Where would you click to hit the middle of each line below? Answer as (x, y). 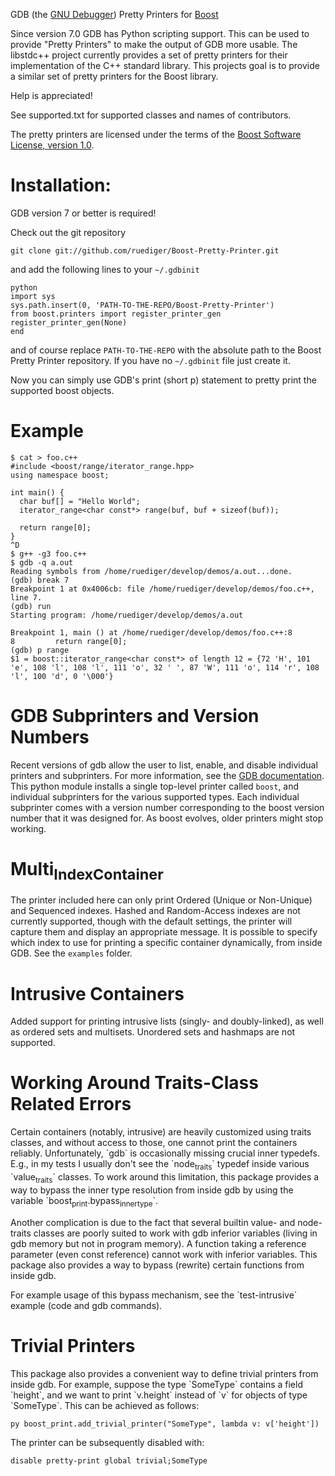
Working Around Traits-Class (134, 1083)
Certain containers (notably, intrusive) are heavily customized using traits (161, 1132)
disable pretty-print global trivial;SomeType (109, 1460)
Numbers (50, 737)
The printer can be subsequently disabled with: (107, 1442)
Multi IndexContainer (87, 871)
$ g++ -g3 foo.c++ (48, 554)
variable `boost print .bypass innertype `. (84, 1201)
